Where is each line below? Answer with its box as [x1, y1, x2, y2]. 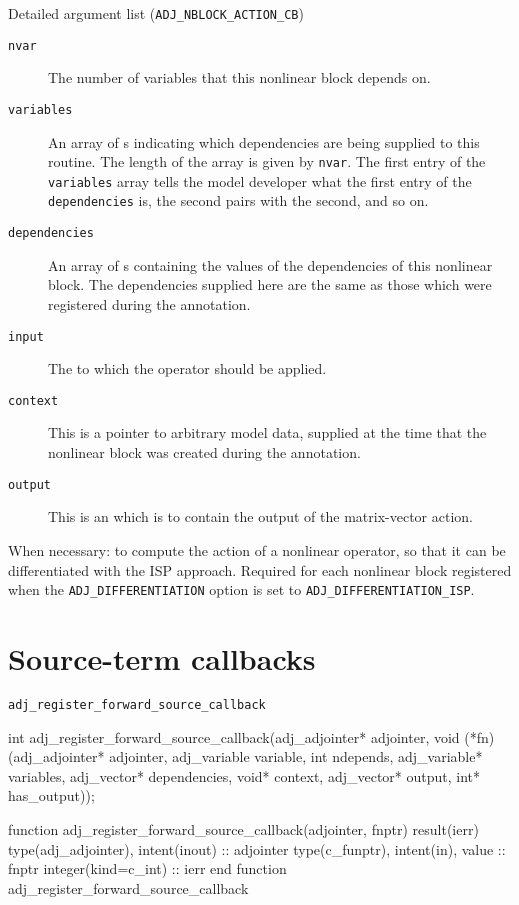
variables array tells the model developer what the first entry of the [48, 170, 472, 191]
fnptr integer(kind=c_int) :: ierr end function [8, 858, 287, 879]
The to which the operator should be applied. [48, 358, 327, 379]
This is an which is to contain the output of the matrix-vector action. [48, 506, 473, 527]
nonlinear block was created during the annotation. [48, 442, 361, 463]
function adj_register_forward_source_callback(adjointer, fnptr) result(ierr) [8, 818, 479, 839]
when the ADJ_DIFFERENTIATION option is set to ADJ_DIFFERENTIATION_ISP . [8, 579, 475, 600]
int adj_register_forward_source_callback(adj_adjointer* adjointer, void [8, 726, 460, 747]
